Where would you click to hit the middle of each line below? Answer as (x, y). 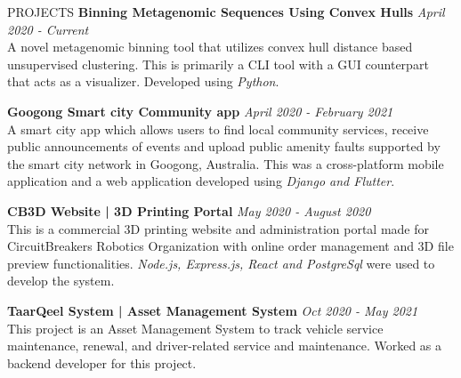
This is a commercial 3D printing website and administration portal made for (218, 228)
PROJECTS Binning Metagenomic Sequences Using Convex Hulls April (226, 12)
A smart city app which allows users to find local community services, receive (218, 129)
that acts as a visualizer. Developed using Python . (143, 81)
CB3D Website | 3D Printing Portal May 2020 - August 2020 (189, 210)
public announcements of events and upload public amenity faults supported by (224, 146)
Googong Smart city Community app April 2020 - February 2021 (200, 111)
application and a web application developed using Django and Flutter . (201, 181)
